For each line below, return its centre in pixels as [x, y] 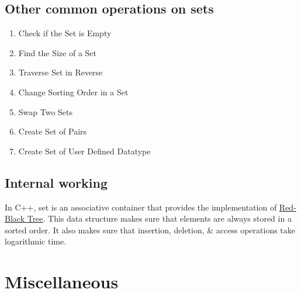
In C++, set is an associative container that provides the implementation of [141, 207]
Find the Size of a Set [57, 52]
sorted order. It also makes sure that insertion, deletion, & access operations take [150, 230]
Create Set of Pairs [53, 131]
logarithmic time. [36, 241]
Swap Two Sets [46, 111]
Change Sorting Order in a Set [73, 92]
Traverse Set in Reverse [60, 72]
